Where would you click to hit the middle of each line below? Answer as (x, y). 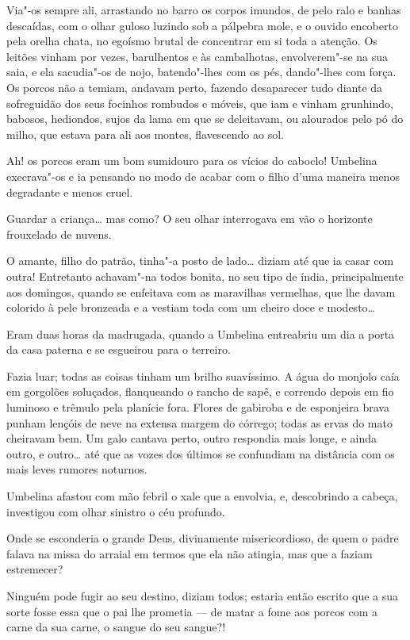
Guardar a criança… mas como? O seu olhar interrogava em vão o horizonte (190, 218)
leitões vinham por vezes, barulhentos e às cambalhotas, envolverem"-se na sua (197, 56)
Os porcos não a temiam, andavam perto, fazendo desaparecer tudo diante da (195, 87)
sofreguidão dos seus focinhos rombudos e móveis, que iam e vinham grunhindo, (200, 103)
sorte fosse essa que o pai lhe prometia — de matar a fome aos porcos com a (192, 611)
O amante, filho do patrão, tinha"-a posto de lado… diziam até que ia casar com (200, 261)
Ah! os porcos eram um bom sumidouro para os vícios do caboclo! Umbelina (192, 161)
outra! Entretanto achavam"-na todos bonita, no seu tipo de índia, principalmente (205, 276)
